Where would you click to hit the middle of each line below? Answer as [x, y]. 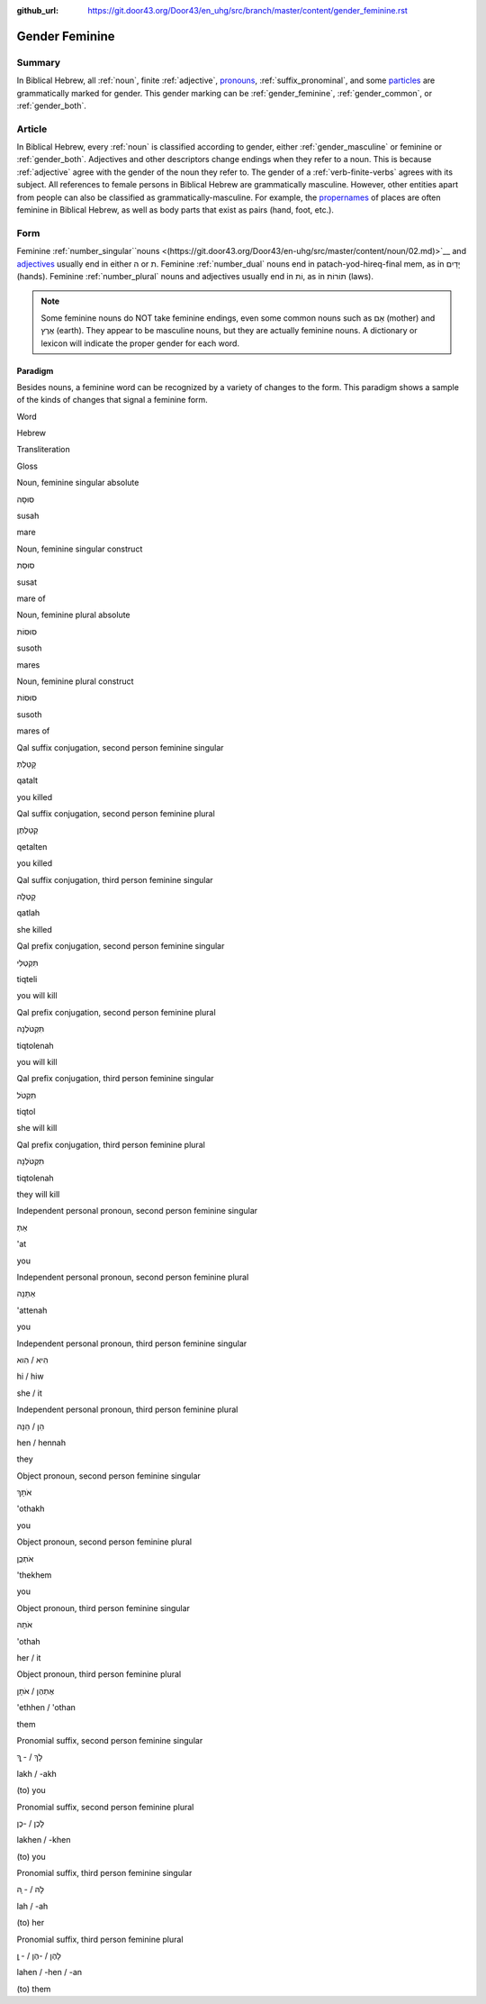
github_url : [37, 10]
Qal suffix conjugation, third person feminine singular [115, 879]
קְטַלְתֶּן [27, 830]
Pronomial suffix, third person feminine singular [104, 1873]
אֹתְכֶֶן [25, 1558]
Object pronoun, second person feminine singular [109, 1476]
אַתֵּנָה [26, 1294]
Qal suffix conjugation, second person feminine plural [116, 814]
